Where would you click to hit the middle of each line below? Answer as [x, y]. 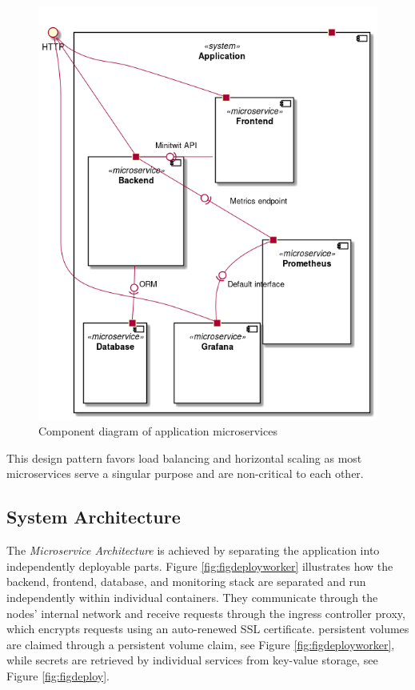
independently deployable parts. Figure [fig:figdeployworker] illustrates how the [200, 566]
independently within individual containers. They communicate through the [192, 597]
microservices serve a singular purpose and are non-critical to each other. [185, 473]
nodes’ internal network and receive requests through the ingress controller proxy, [206, 613]
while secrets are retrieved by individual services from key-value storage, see [192, 660]
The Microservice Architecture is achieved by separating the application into [193, 550]
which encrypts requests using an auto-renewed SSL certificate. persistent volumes [208, 629]
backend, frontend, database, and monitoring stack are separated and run [186, 582]
